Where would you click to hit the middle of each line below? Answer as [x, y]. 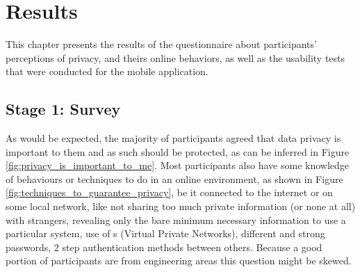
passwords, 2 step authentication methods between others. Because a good [164, 247]
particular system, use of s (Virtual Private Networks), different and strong [165, 233]
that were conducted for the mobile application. [107, 71]
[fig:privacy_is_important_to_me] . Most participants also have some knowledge [178, 165]
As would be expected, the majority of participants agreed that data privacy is [173, 138]
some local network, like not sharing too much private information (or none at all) [181, 206]
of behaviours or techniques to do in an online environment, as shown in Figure [174, 178]
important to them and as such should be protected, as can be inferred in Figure [178, 151]
